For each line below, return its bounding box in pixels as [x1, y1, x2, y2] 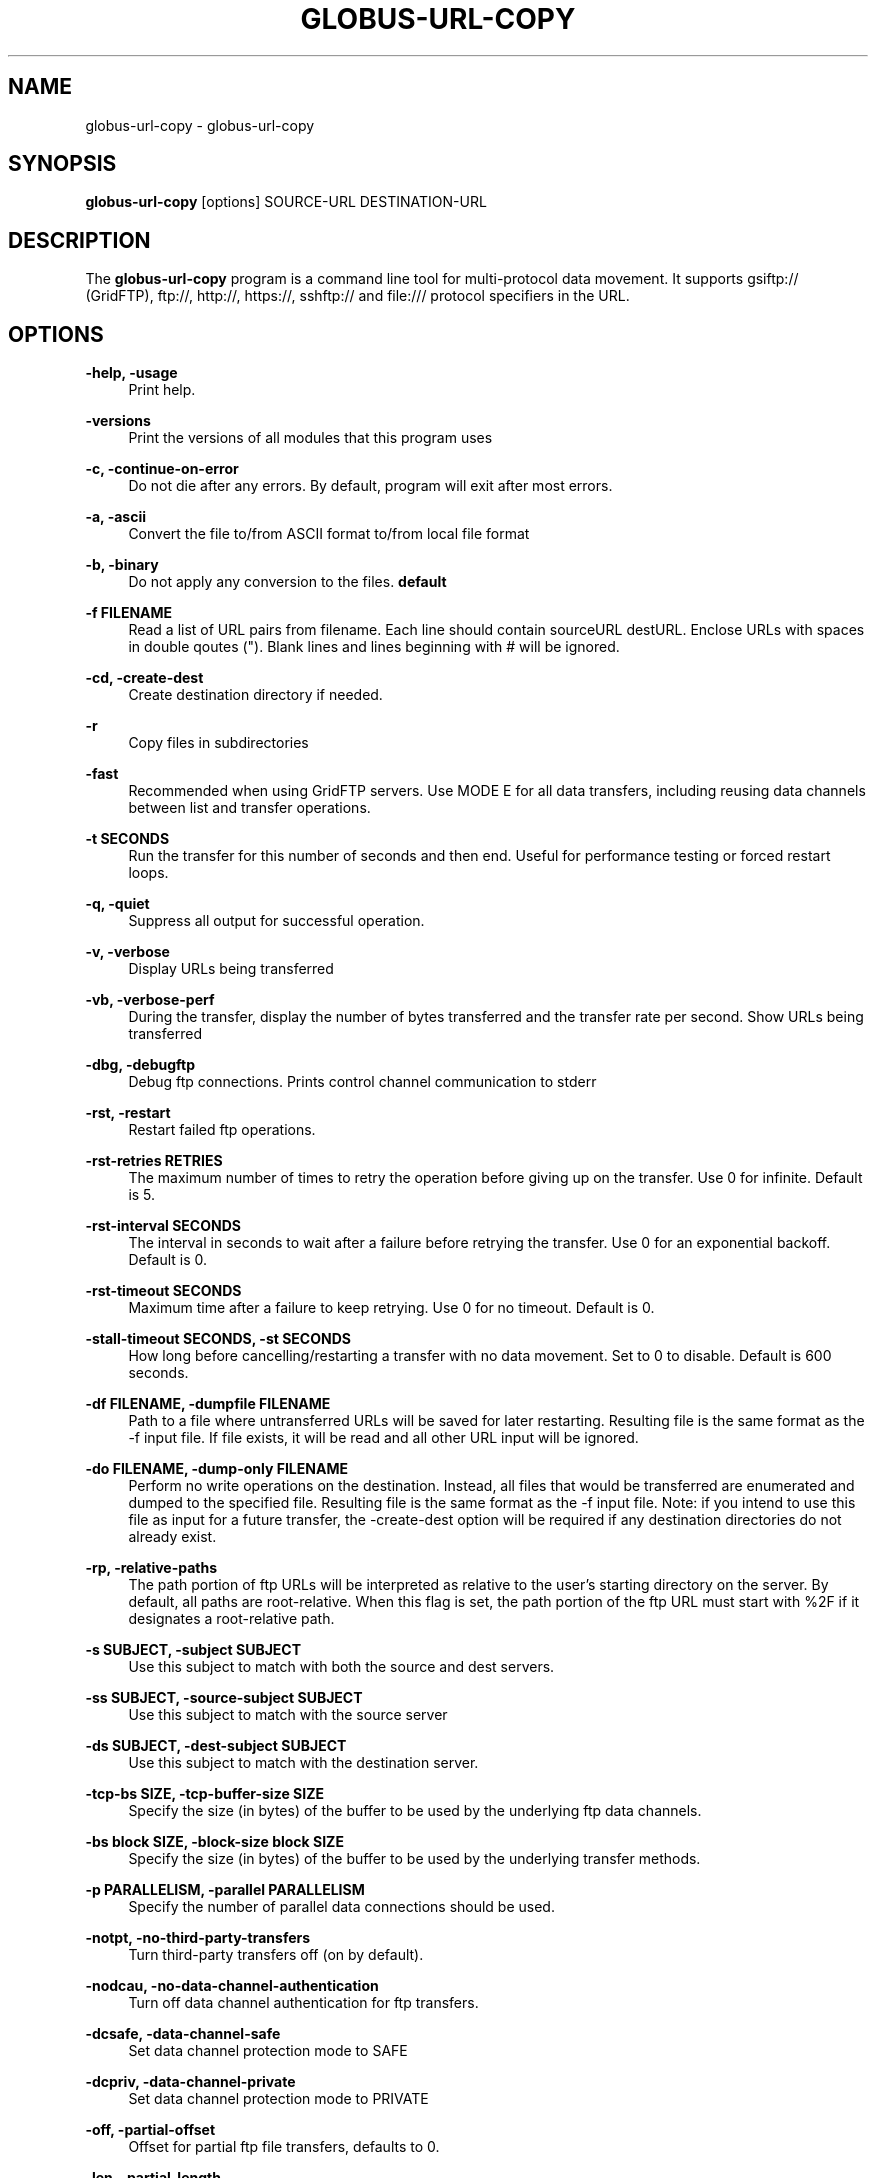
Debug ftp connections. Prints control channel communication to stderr [128, 1073, 597, 1091]
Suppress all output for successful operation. [128, 912, 425, 930]
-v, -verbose [85, 943, 170, 961]
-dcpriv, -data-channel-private [85, 2073, 296, 2091]
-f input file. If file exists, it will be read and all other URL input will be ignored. [128, 1429, 639, 1447]
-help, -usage [85, 364, 178, 382]
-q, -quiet [85, 895, 150, 913]
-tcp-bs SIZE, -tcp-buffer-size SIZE [85, 1785, 324, 1803]
